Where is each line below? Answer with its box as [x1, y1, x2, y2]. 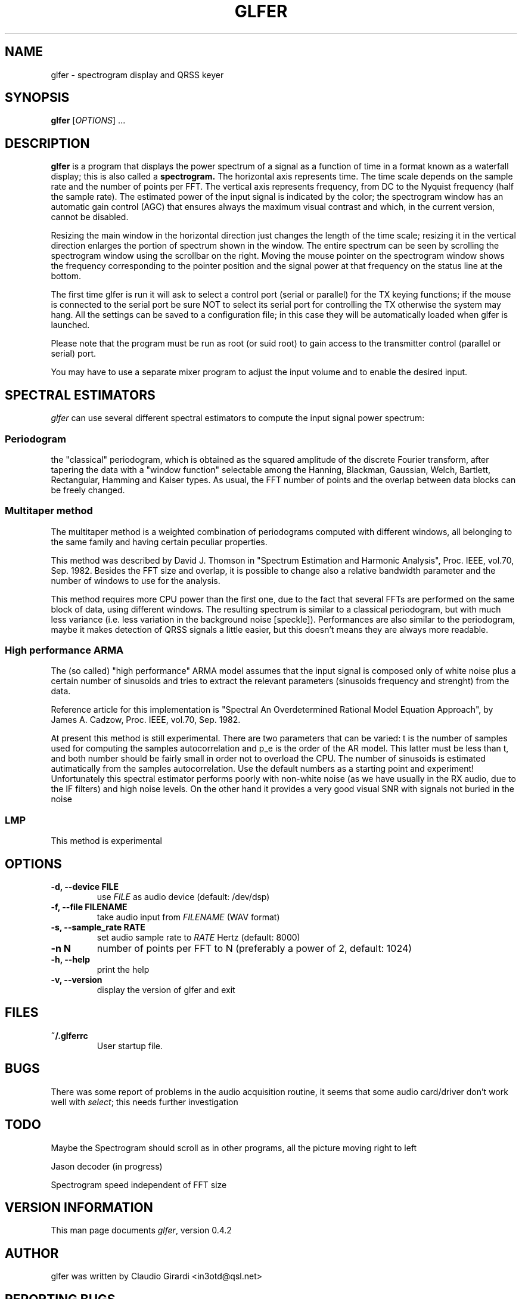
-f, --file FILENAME [51, 901, 128, 912]
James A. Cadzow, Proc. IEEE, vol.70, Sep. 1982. [51, 715, 241, 725]
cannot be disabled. [51, 212, 129, 222]
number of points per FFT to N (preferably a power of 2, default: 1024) [97, 942, 412, 954]
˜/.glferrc [51, 1030, 88, 1041]
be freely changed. [51, 484, 125, 495]
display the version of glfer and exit [97, 984, 235, 995]
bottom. [51, 271, 82, 282]
